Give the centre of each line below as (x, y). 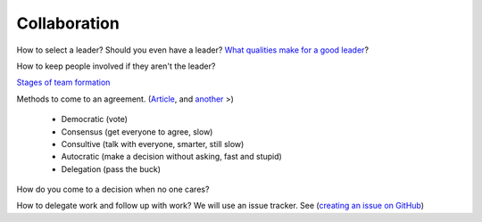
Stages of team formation (63, 82)
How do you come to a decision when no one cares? (113, 189)
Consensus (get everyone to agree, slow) (137, 132)
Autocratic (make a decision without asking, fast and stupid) (172, 157)
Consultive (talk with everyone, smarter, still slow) (153, 144)
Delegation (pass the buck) (111, 169)
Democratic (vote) (95, 119)
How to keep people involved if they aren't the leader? (116, 66)
